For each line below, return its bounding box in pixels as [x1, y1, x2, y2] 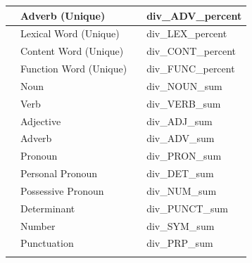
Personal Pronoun [20, 166, 98, 181]
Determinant [20, 200, 75, 215]
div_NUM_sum [146, 183, 217, 198]
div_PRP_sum [146, 236, 213, 250]
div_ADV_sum [146, 131, 215, 146]
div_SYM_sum [146, 218, 215, 233]
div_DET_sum [146, 166, 214, 181]
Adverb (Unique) [20, 8, 106, 23]
